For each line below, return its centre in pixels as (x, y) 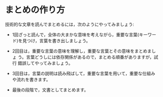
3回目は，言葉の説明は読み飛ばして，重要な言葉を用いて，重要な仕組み (83, 73)
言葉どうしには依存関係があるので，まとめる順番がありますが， (90, 57)
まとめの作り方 (35, 10)
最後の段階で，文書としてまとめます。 (50, 90)
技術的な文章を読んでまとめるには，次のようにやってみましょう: (70, 24)
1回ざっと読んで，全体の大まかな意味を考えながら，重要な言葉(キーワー (84, 34)
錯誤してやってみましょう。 (45, 63)
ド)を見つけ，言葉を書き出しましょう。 (51, 40)
